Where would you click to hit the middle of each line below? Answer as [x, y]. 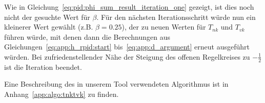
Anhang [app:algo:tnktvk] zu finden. [62, 94]
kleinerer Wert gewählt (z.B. [49, 27]
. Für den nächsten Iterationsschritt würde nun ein [176, 17]
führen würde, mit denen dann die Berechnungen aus [87, 36]
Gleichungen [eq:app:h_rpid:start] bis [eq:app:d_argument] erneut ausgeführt [127, 47]
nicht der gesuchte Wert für [47, 17]
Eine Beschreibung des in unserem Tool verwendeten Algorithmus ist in [116, 84]
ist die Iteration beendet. [43, 67]
